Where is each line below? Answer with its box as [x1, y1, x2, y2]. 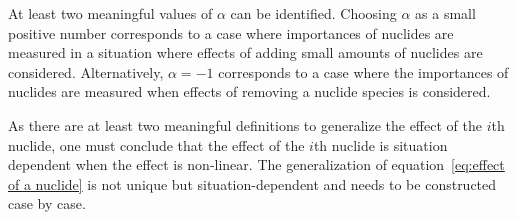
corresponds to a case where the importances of [218, 61, 509, 82]
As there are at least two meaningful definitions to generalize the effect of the [8, 114, 482, 135]
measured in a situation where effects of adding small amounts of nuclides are [8, 42, 483, 63]
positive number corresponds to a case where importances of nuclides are [8, 22, 454, 43]
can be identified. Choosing [230, 3, 397, 23]
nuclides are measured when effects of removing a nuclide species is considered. [8, 81, 491, 102]
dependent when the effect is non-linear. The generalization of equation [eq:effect [8, 154, 505, 175]
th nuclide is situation [313, 134, 448, 155]
